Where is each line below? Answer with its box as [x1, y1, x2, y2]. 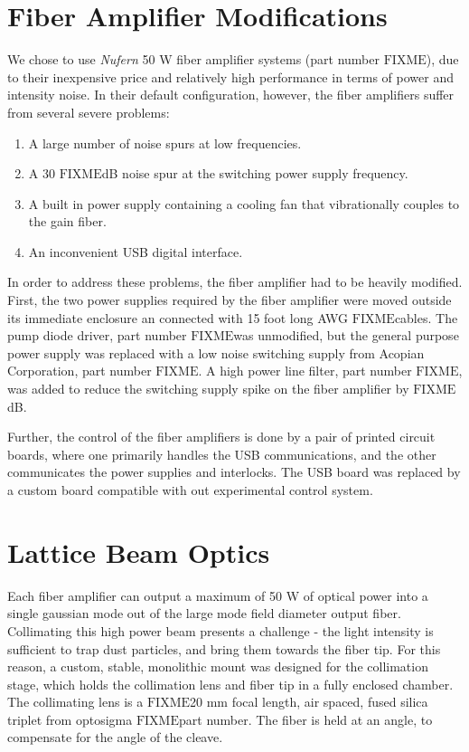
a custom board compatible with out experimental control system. [7, 481, 373, 499]
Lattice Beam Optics [7, 533, 270, 570]
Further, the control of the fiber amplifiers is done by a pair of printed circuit [7, 427, 436, 446]
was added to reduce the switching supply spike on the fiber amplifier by [7, 379, 409, 398]
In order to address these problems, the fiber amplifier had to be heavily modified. [7, 272, 463, 291]
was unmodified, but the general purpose [233, 326, 459, 345]
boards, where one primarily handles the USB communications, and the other [7, 444, 436, 463]
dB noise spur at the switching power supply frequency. [101, 164, 408, 183]
